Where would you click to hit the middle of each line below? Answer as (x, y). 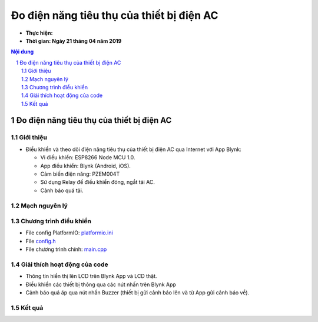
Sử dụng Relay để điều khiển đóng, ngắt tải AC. (98, 182)
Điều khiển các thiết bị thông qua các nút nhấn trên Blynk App (101, 284)
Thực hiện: (39, 33)
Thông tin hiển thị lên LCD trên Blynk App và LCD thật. (91, 276)
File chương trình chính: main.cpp (66, 249)
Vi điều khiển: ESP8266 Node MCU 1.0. (88, 157)
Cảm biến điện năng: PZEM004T (80, 174)
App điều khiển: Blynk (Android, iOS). (85, 166)
